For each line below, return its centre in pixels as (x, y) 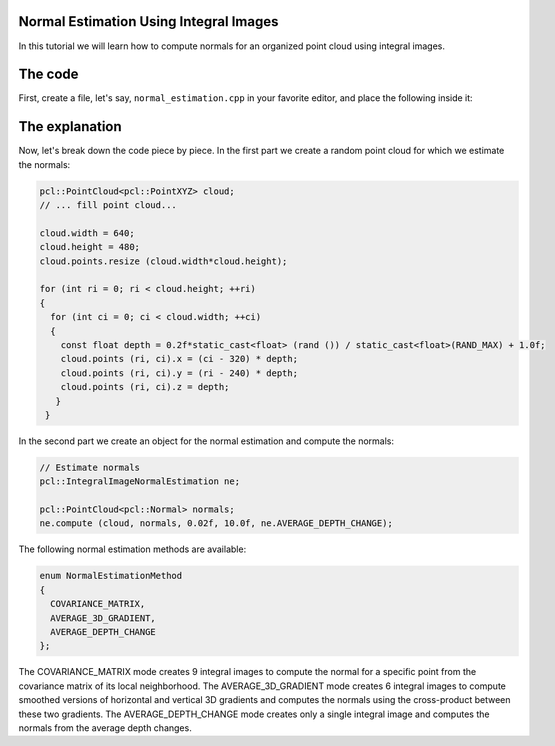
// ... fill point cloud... (108, 205)
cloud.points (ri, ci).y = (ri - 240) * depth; (179, 373)
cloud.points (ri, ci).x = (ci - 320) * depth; (179, 359)
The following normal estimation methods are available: (132, 549)
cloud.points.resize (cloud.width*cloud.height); (163, 261)
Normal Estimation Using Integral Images (148, 21)
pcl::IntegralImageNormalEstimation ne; (139, 481)
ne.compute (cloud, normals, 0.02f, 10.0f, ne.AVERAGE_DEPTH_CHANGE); (216, 523)
